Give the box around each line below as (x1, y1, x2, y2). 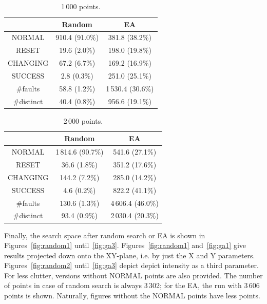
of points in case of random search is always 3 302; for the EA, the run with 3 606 (4, 280, 260, 291)
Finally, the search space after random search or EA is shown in (4, 230, 205, 240)
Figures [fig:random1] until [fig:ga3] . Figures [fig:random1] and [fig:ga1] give (4, 240, 246, 251)
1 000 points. (61, 1, 101, 11)
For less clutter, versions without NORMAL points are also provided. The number (4, 270, 263, 280)
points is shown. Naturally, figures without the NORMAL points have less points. (4, 290, 260, 301)
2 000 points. (63, 115, 103, 126)
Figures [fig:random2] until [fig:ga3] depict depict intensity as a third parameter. (4, 260, 259, 271)
